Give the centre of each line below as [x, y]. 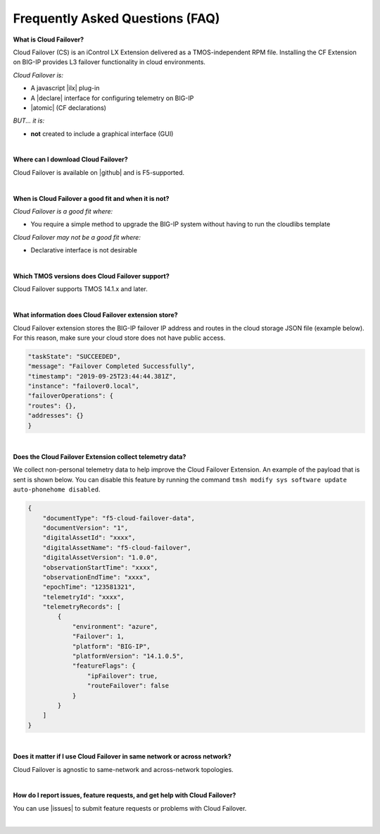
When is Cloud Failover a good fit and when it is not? [91, 198]
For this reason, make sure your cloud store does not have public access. [119, 338]
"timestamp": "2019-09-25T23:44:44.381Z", [102, 376]
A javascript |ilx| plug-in [65, 88]
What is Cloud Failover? [49, 39]
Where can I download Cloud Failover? [70, 159]
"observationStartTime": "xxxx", [100, 567]
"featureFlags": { [104, 666]
